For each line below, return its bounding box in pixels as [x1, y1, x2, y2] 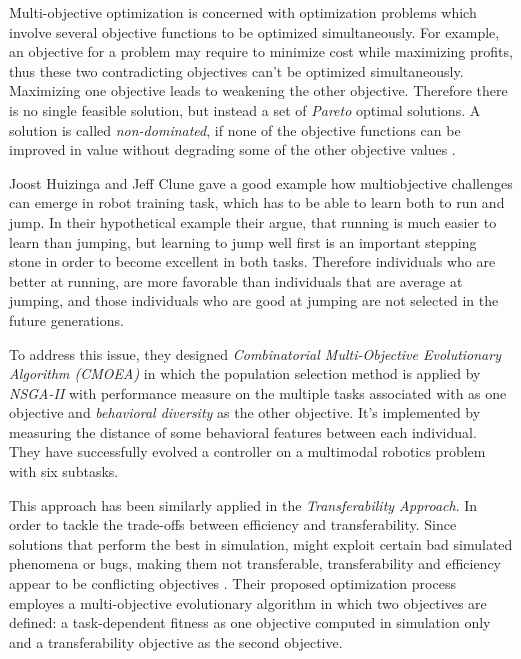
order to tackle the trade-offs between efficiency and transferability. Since [9, 514, 457, 535]
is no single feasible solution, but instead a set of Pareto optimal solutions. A [9, 99, 481, 120]
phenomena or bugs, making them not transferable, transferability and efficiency [9, 553, 502, 574]
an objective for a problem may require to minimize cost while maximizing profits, [9, 41, 513, 62]
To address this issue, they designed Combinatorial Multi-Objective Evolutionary [9, 343, 501, 364]
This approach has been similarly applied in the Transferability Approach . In [9, 494, 478, 515]
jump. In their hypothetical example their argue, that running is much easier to [9, 211, 497, 232]
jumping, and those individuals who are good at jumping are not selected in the [9, 290, 499, 311]
